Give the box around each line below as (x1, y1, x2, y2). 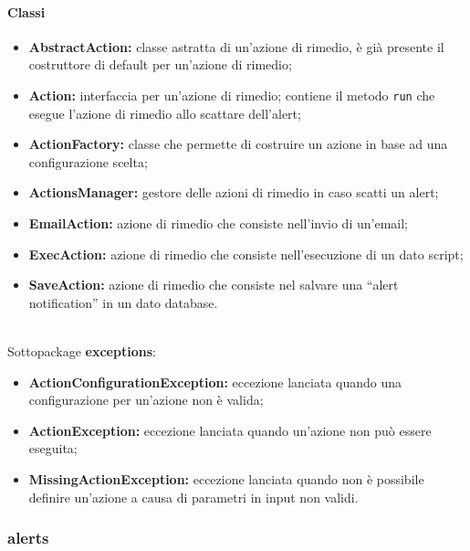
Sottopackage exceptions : (7, 341, 156, 360)
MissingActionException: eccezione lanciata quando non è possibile (28, 469, 424, 488)
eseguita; (28, 439, 78, 458)
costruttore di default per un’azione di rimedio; (28, 55, 292, 74)
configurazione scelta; (28, 152, 148, 171)
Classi (7, 2, 46, 21)
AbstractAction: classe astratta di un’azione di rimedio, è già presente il (28, 37, 444, 56)
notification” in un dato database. (28, 292, 218, 312)
